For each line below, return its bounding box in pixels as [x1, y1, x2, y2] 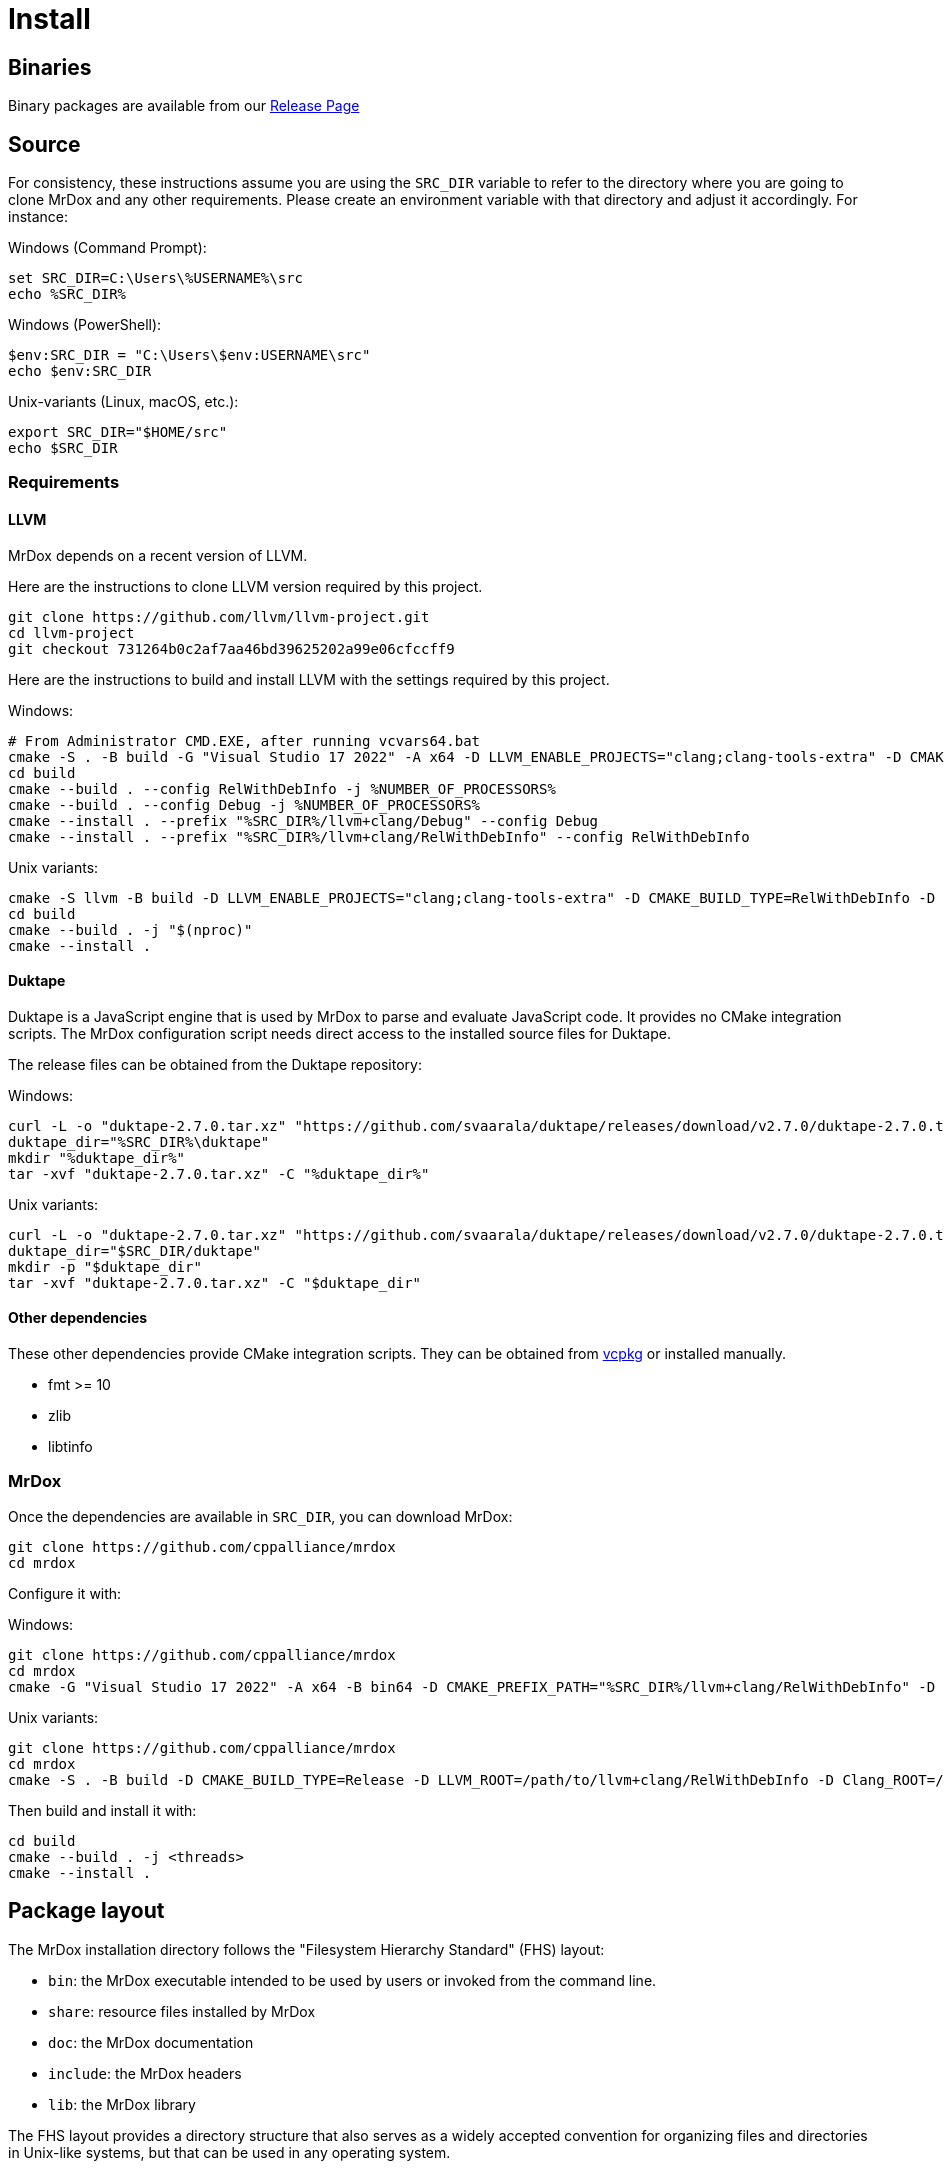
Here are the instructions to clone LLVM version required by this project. [8, 577, 483, 595]
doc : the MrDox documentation [48, 2033, 254, 2051]
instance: [8, 208, 69, 226]
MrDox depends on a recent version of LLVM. [8, 546, 308, 564]
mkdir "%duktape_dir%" [8, 1149, 186, 1166]
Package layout [8, 1898, 165, 1924]
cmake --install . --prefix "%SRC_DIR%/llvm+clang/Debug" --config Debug [8, 812, 599, 829]
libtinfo [48, 1438, 93, 1456]
